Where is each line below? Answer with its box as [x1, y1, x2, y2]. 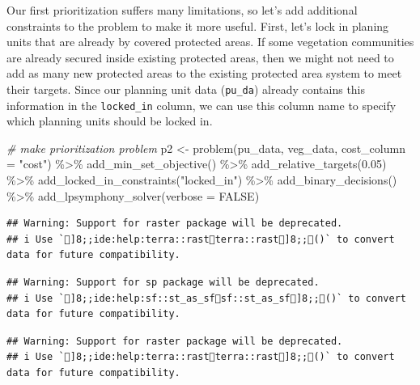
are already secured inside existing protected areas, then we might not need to [6, 49, 394, 66]
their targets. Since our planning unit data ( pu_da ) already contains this [6, 80, 366, 97]
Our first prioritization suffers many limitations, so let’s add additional [6, 2, 358, 18]
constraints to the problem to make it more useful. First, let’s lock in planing [6, 17, 389, 34]
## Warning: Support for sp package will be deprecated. [6, 277, 320, 289]
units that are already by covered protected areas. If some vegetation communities [6, 33, 414, 50]
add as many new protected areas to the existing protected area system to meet [6, 65, 402, 82]
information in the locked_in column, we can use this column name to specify [6, 96, 397, 113]
